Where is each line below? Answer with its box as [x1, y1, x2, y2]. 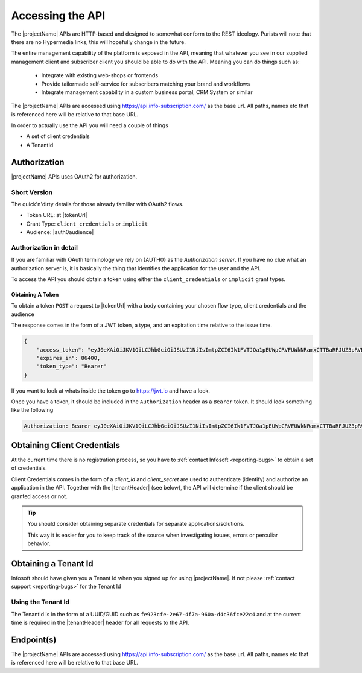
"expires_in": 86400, [36, 355, 101, 361]
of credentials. [11, 464, 48, 472]
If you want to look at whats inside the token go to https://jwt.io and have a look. [11, 387, 211, 394]
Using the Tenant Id [11, 598, 69, 606]
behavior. [27, 540, 51, 547]
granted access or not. [11, 492, 68, 500]
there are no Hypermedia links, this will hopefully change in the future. [11, 38, 186, 45]
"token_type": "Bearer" [36, 363, 107, 370]
